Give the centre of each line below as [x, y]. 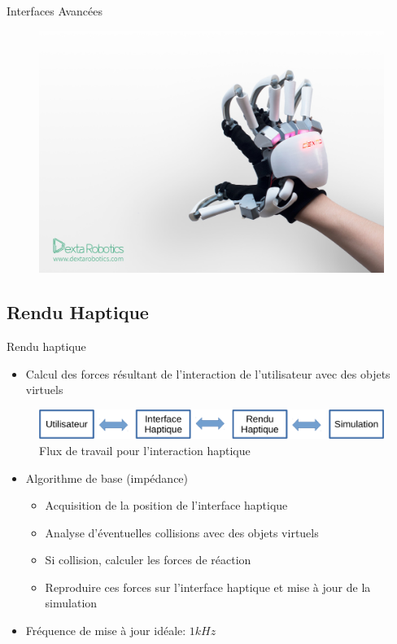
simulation [71, 603]
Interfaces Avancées [55, 11]
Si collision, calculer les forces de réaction [148, 560]
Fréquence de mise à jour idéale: [106, 631]
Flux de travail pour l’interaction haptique [145, 450]
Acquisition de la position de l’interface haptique [166, 505]
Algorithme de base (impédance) [107, 478]
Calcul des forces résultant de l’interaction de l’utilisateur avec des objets [208, 373]
